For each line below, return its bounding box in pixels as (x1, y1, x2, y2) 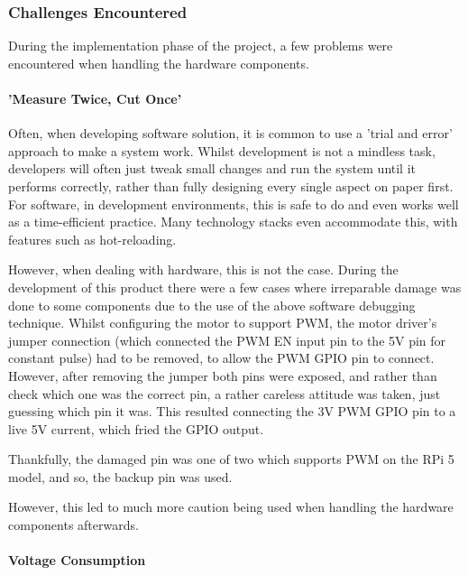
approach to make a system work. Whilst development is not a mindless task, (8, 141, 436, 160)
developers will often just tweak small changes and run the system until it (8, 159, 417, 178)
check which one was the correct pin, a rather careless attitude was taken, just (8, 384, 441, 403)
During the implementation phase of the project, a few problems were (8, 36, 393, 55)
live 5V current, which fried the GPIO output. (8, 419, 264, 438)
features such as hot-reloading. (8, 229, 177, 248)
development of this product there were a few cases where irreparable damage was (8, 277, 462, 296)
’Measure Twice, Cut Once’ (8, 89, 182, 107)
